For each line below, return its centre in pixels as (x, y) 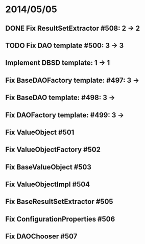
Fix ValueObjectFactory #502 (53, 150)
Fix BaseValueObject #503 (49, 167)
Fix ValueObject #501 (40, 132)
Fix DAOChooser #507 (41, 237)
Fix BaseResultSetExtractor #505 (59, 202)
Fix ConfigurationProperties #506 (60, 219)
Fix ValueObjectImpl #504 (48, 185)
